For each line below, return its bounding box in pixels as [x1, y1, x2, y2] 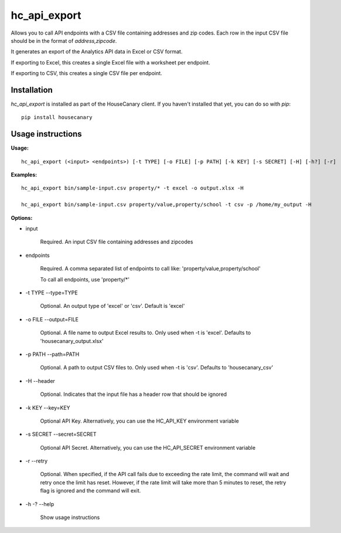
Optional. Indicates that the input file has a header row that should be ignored [40, 391, 227, 398]
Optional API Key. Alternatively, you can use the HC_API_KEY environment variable [40, 417, 240, 425]
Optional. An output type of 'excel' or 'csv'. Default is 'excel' [40, 303, 185, 310]
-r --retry [25, 457, 48, 464]
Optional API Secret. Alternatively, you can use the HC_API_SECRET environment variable [40, 444, 256, 451]
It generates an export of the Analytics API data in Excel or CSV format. [11, 48, 183, 55]
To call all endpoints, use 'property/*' [40, 276, 130, 283]
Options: [11, 214, 33, 221]
